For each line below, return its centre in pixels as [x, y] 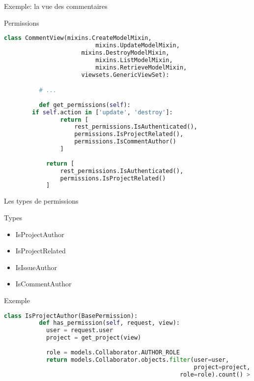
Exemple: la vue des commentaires [56, 6]
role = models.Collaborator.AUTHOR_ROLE [113, 352]
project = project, [222, 367]
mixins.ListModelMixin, [134, 60]
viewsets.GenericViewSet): [125, 75]
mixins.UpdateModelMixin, [138, 46]
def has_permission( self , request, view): [109, 323]
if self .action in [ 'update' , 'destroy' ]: [102, 112]
